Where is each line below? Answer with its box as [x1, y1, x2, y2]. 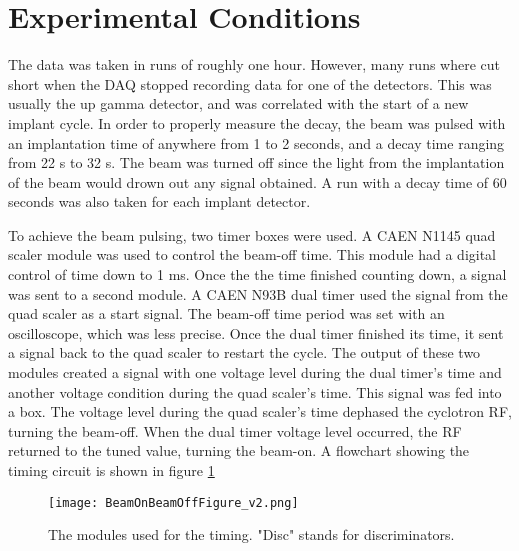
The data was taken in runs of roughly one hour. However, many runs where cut [8, 54, 501, 75]
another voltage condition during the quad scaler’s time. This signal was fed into [8, 381, 502, 402]
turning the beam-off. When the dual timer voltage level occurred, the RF [8, 420, 462, 441]
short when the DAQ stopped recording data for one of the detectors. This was [8, 73, 492, 94]
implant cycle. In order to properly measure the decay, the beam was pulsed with [8, 112, 506, 133]
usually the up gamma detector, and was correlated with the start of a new [8, 93, 469, 114]
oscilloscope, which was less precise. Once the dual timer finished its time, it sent [8, 322, 504, 343]
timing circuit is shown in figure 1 [8, 460, 215, 480]
